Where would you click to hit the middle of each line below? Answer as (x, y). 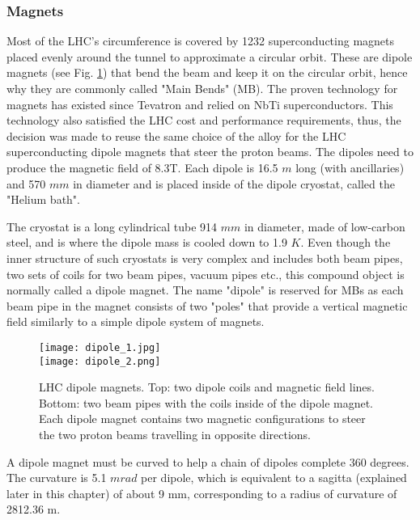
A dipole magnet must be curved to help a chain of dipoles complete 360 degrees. (208, 461)
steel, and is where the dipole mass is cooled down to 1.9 (147, 242)
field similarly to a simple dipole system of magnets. (136, 321)
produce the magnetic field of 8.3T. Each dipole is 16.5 (142, 167)
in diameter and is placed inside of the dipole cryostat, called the (234, 183)
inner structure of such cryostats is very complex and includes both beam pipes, (205, 258)
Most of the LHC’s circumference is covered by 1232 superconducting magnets (201, 41)
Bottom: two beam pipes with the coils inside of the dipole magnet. (206, 402)
